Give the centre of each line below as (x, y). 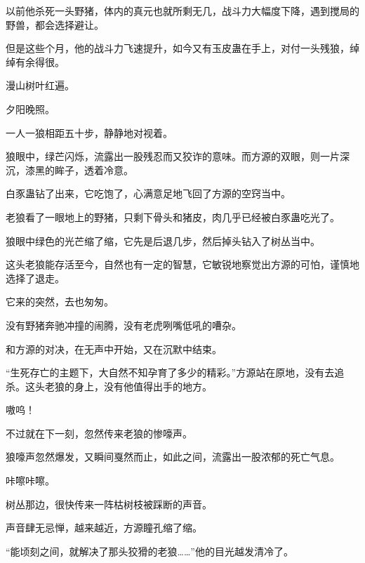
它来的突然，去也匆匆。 (60, 302)
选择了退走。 (35, 278)
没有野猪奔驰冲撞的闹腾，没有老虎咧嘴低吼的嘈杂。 (124, 325)
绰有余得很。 (35, 61)
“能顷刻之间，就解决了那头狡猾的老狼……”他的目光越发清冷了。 (150, 551)
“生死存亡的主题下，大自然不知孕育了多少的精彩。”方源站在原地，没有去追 (175, 372)
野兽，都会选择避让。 (55, 24)
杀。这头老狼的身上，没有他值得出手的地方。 (109, 386)
